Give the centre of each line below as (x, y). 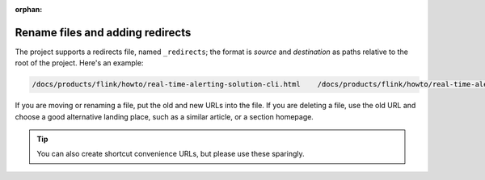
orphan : (29, 9)
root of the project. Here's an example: (79, 63)
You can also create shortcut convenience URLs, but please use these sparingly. (171, 154)
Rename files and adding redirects (103, 32)
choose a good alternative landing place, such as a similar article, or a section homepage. (164, 116)
